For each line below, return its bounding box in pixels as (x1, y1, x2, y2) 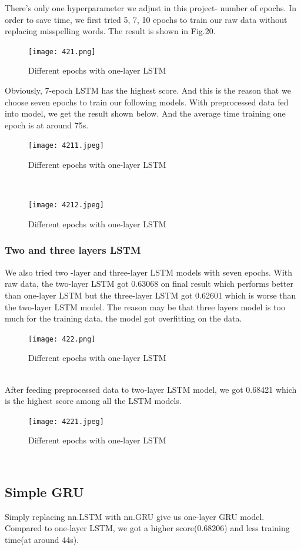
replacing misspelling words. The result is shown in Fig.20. (5, 25, 216, 37)
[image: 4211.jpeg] (28, 141, 104, 150)
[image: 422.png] (28, 334, 96, 343)
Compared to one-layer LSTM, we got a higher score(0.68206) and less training (5, 522, 290, 534)
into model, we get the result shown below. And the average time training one (5, 107, 286, 120)
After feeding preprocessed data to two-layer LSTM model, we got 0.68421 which (5, 383, 297, 395)
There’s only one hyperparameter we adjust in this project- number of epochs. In (5, 2, 296, 14)
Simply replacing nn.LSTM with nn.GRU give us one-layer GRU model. (5, 510, 265, 522)
